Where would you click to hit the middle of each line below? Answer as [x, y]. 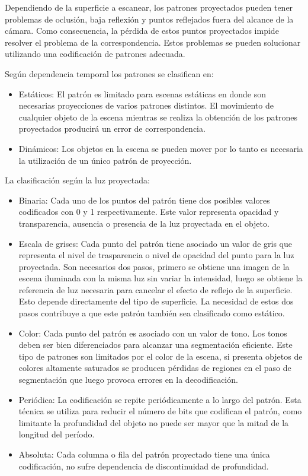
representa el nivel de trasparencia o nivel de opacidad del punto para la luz [156, 255]
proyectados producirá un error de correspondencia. [112, 128]
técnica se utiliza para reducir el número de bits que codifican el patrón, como [160, 411]
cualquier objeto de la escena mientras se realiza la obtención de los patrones [158, 117]
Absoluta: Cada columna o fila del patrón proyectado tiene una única [144, 454]
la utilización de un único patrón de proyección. [105, 160]
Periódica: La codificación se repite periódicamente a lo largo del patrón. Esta [160, 399]
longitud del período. [57, 434]
